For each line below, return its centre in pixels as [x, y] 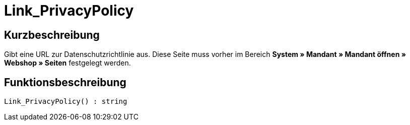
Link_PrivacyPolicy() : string [66, 102]
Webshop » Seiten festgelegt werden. [67, 63]
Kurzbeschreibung [52, 35]
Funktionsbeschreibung [65, 82]
